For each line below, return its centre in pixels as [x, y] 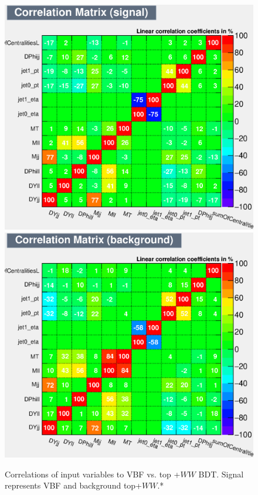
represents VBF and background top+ [74, 485]
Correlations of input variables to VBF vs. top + [93, 474]
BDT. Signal [221, 474]
